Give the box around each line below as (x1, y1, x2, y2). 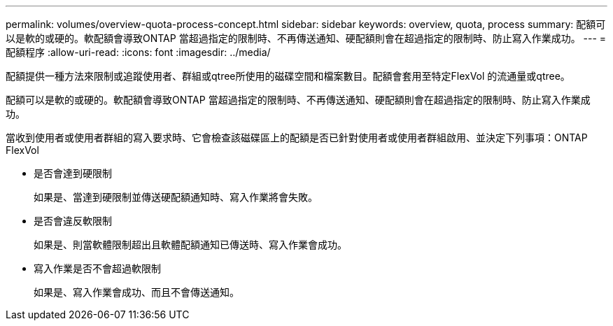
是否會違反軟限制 (34, 215, 112, 227)
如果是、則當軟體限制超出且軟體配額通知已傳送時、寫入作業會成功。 (34, 239, 347, 250)
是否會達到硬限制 (34, 167, 112, 179)
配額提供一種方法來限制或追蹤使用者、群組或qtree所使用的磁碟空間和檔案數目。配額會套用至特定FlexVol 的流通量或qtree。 (6, 70, 570, 82)
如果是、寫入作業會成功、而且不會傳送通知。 (34, 286, 239, 298)
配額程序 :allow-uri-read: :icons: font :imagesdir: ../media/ (6, 46, 271, 58)
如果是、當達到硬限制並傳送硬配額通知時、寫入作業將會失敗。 (34, 191, 318, 203)
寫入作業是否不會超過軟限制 (34, 262, 161, 274)
